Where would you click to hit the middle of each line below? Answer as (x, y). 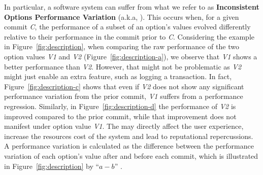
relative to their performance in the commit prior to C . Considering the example (129, 36)
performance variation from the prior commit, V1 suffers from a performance (124, 96)
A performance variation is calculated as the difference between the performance (129, 146)
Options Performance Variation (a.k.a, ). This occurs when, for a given (122, 16)
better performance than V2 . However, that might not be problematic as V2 (123, 66)
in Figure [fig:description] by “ (52, 166)
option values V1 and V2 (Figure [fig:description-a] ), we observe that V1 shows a (131, 56)
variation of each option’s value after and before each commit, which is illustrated (131, 155)
